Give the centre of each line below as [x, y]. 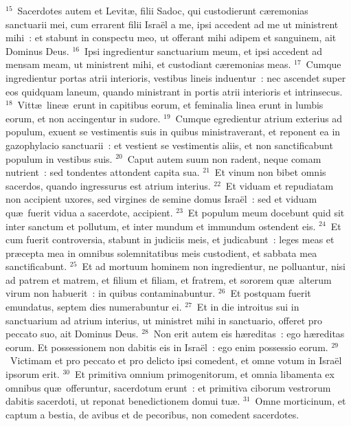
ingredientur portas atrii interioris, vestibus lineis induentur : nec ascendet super [176, 77]
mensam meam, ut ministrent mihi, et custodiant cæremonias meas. [148, 64]
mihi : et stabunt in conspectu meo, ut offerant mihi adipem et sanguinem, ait [171, 37]
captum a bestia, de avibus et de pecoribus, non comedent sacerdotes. [152, 414]
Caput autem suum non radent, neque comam [224, 158]
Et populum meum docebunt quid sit [266, 212]
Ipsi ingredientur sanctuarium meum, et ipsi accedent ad [203, 51]
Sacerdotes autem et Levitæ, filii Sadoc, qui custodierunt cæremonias [163, 10]
